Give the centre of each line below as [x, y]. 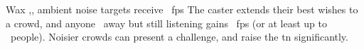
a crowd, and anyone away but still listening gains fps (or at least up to [166, 23]
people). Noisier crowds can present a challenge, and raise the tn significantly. [179, 37]
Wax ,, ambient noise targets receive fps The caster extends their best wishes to [182, 9]
